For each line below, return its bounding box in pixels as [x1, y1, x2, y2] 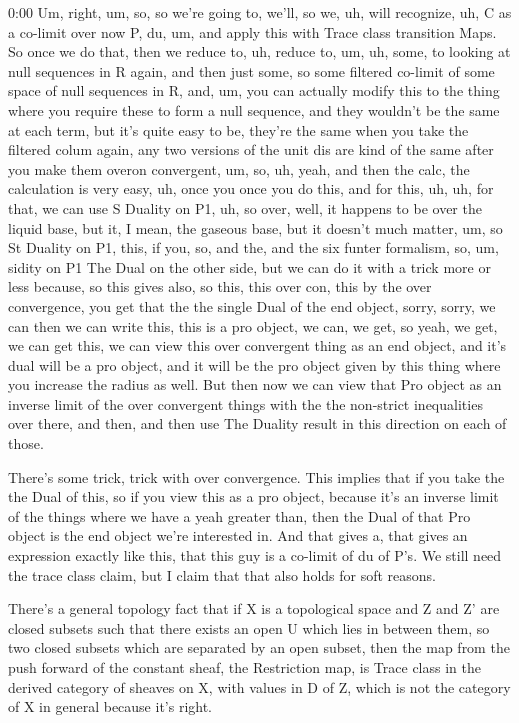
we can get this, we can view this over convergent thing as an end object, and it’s [8, 335, 507, 356]
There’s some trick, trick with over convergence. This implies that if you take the [8, 466, 505, 487]
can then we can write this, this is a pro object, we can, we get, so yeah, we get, [8, 315, 498, 336]
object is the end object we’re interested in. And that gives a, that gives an [8, 525, 468, 546]
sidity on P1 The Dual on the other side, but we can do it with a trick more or [8, 256, 491, 277]
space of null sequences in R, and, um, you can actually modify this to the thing [8, 80, 500, 101]
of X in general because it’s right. [8, 696, 213, 717]
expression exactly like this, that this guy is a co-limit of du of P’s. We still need [8, 545, 502, 566]
